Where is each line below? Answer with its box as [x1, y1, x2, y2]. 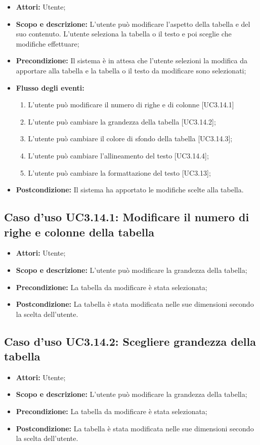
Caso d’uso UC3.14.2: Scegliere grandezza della [4, 333, 256, 349]
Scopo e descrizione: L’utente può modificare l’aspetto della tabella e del [16, 18, 250, 29]
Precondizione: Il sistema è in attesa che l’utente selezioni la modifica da [16, 55, 247, 66]
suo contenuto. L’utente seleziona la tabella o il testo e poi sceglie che [16, 28, 232, 39]
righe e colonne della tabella [4, 224, 154, 239]
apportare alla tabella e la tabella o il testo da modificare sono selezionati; [16, 65, 246, 75]
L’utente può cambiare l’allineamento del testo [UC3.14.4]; [28, 150, 209, 160]
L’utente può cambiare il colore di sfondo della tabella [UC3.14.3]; [28, 133, 233, 144]
